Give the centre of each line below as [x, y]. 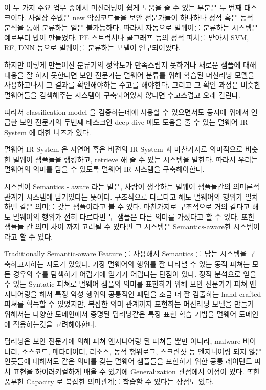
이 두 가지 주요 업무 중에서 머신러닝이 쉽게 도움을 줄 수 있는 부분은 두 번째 [123, 7]
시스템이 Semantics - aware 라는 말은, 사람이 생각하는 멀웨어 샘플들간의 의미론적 [132, 186]
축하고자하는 [24, 264]
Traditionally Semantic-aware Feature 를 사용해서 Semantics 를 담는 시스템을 [125, 254]
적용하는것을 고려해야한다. [55, 324]
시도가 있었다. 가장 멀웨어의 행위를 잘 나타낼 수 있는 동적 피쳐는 [148, 264]
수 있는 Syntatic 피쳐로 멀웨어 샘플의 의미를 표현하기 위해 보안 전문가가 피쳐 [126, 284]
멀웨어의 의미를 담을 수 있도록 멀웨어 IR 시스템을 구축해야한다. [104, 169]
